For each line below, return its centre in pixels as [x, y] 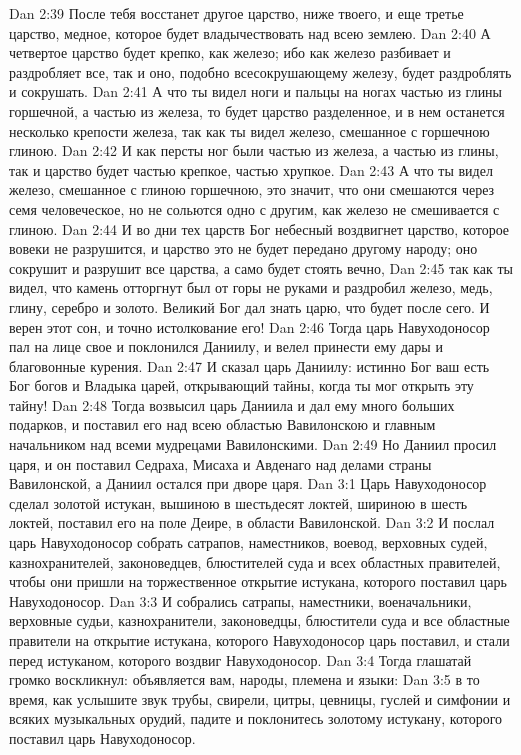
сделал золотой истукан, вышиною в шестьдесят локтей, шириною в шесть [238, 502]
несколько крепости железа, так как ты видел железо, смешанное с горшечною [249, 130]
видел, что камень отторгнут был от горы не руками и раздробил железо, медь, [251, 287]
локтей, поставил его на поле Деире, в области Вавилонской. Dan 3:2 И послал [252, 522]
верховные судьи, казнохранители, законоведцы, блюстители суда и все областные [259, 620]
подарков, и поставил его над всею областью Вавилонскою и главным [222, 424]
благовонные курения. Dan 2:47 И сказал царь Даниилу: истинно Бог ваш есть [249, 365]
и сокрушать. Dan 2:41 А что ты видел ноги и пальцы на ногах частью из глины [256, 91]
